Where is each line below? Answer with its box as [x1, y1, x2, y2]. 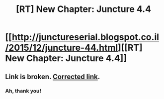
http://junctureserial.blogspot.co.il [11, 31, 160, 43]
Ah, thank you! [5, 87, 41, 94]
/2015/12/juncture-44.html [5, 42, 118, 53]
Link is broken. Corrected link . [5, 72, 100, 81]
